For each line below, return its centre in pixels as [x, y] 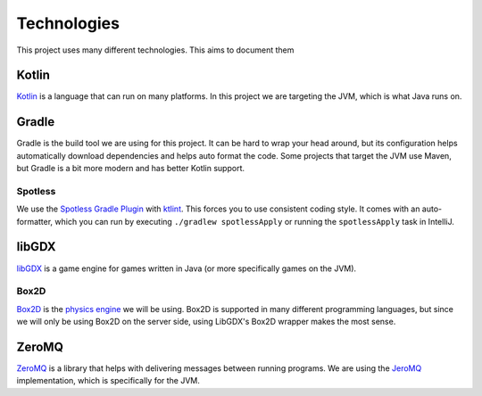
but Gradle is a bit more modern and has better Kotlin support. [131, 169]
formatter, [35, 221]
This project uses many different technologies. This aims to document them [155, 50]
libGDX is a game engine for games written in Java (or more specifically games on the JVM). [187, 268]
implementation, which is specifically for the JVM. [108, 381]
